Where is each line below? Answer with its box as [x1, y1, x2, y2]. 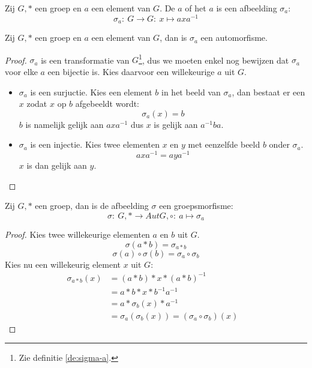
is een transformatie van [41, 53, 130, 66]
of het [185, 2, 206, 14]
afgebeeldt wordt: [75, 97, 140, 110]
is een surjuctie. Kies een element [30, 85, 152, 98]
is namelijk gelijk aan [25, 118, 104, 130]
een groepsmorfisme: [159, 199, 233, 212]
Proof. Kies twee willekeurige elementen [5, 228, 150, 241]
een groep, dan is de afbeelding [35, 199, 149, 212]
